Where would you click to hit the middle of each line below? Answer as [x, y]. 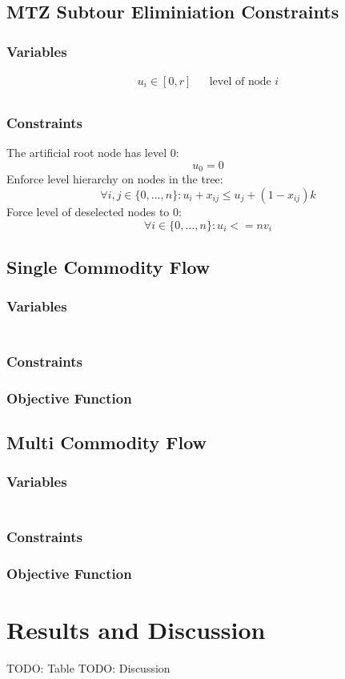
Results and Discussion [136, 630]
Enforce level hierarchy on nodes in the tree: [115, 179]
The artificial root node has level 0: [93, 153]
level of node [240, 82]
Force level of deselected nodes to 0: [94, 211]
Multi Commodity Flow [107, 442]
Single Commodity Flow [108, 266]
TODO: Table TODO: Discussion [88, 668]
